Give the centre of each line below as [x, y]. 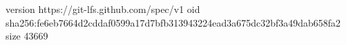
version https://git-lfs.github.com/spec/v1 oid [103, 9]
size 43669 [27, 36]
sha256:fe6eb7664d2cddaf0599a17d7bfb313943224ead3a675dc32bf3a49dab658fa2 [173, 22]
